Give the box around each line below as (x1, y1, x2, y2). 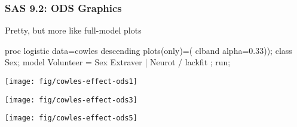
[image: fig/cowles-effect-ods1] (5, 77, 137, 86)
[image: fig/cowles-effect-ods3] (5, 95, 137, 104)
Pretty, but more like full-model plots (5, 24, 142, 37)
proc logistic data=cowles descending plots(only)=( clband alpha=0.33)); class (5, 44, 292, 56)
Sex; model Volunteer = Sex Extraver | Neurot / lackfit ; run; (5, 56, 231, 68)
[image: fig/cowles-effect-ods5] (5, 114, 137, 123)
